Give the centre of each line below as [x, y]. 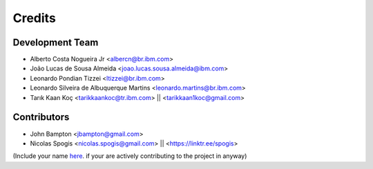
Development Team [56, 42]
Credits [35, 18]
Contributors [41, 117]
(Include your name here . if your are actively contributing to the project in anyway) [130, 156]
